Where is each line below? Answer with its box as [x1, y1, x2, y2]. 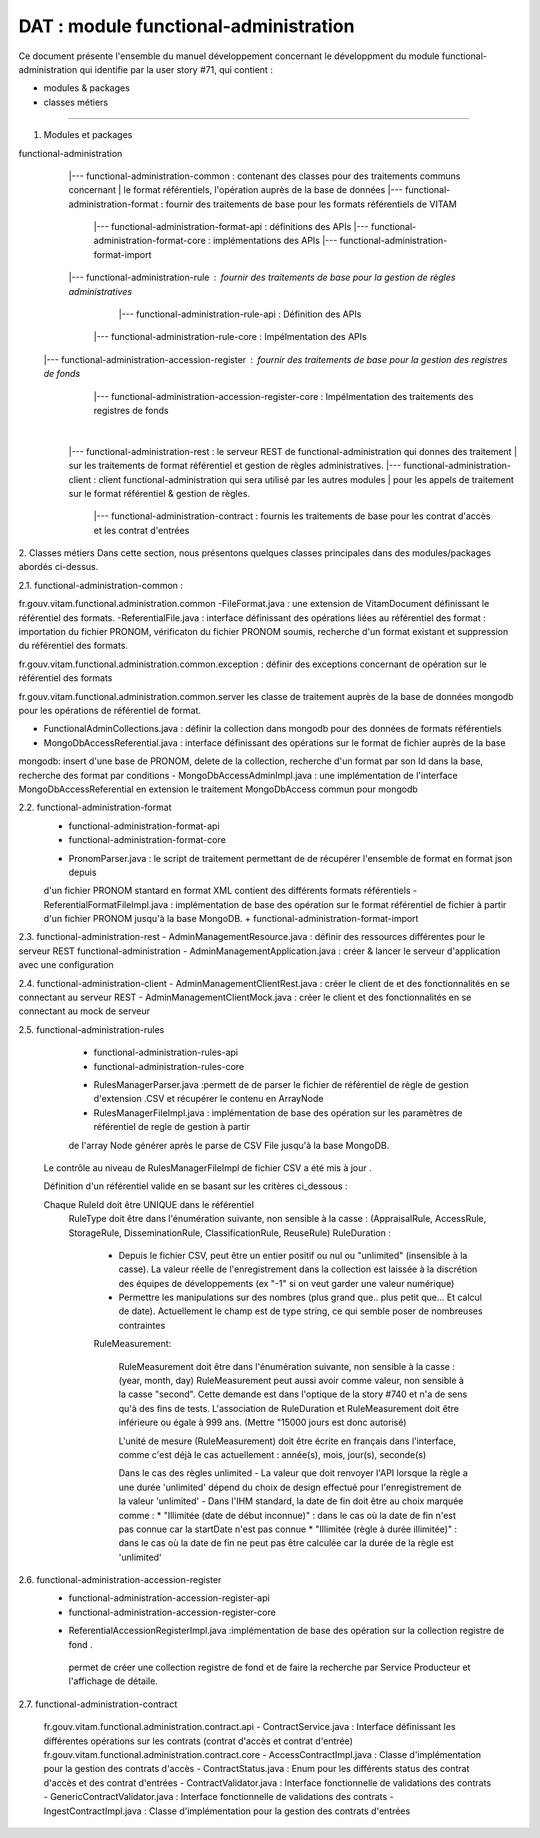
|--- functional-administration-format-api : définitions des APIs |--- [93, 221, 369, 233]
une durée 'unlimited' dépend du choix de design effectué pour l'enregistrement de [118, 1481, 462, 1493]
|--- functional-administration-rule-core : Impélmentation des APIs [93, 331, 367, 343]
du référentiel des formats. [18, 640, 129, 652]
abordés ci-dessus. [18, 561, 99, 573]
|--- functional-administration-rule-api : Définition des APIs [118, 308, 362, 320]
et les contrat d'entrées [93, 524, 190, 536]
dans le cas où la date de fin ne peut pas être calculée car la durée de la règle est [118, 1537, 454, 1549]
